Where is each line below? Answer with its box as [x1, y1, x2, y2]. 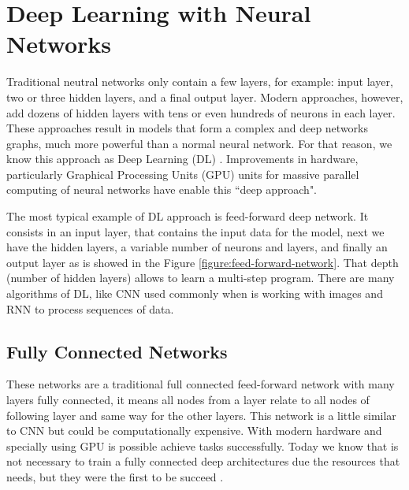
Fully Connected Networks [6, 339, 228, 363]
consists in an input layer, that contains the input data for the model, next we [6, 223, 385, 239]
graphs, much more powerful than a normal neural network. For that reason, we [6, 135, 392, 151]
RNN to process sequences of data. [6, 300, 174, 317]
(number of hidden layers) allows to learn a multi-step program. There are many [6, 269, 395, 286]
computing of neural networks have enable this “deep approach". [6, 181, 318, 198]
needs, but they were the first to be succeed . [6, 468, 224, 484]
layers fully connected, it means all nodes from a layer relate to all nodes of [6, 392, 370, 408]
